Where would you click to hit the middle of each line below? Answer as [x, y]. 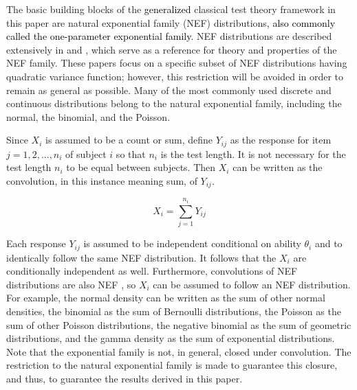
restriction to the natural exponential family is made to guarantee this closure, [172, 365]
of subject [86, 153]
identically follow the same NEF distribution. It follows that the [141, 257]
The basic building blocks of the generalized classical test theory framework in [171, 9]
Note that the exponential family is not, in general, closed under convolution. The [179, 351]
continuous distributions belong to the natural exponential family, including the [174, 103]
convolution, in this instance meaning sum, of [102, 180]
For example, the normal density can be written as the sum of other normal [166, 298]
